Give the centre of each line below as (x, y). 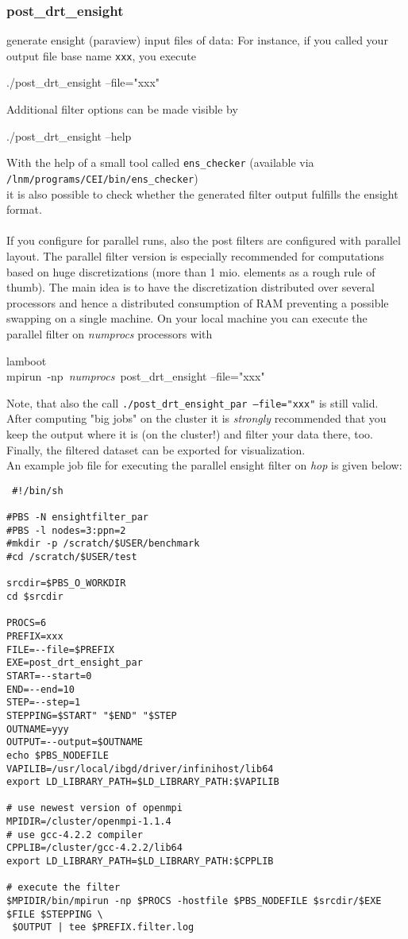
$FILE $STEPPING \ (55, 914)
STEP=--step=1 (44, 703)
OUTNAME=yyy (38, 729)
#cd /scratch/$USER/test (72, 557)
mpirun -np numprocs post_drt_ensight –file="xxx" (136, 376)
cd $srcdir (35, 596)
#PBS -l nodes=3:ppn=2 (66, 530)
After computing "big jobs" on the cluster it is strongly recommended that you (196, 418)
